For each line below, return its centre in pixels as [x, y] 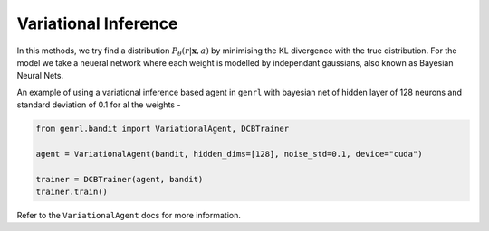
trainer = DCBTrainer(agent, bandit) [120, 179]
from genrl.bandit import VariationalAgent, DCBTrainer [163, 129]
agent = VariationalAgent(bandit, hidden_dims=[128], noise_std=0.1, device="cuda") [229, 154]
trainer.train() [72, 192]
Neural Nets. [40, 76]
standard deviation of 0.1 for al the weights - [99, 105]
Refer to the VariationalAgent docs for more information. [129, 216]
